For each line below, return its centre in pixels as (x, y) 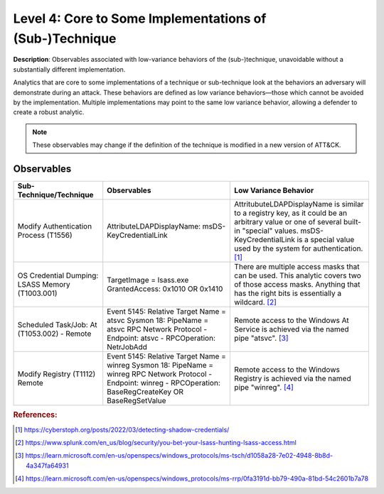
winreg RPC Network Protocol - (160, 374)
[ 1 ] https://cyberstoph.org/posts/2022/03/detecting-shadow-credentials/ (122, 429)
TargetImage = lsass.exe (148, 280)
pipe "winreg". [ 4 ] (264, 387)
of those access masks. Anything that (297, 284)
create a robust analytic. (49, 112)
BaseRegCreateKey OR (145, 392)
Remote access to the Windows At (292, 320)
